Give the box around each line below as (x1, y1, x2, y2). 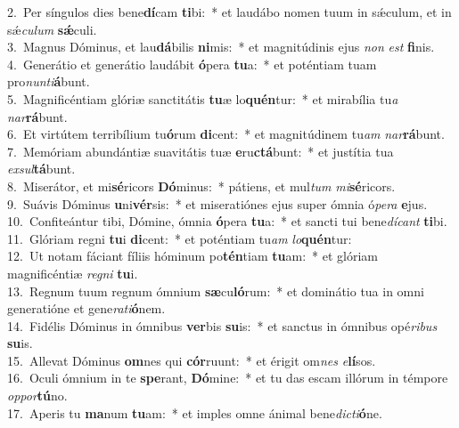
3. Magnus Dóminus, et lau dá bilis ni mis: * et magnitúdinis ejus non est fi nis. (7, 37, 435, 56)
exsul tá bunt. (7, 159, 76, 178)
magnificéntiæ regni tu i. (7, 263, 138, 282)
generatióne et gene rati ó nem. (7, 299, 166, 318)
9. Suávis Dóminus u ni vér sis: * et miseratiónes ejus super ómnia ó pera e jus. (7, 194, 428, 213)
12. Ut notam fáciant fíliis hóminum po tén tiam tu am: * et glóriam (7, 246, 378, 265)
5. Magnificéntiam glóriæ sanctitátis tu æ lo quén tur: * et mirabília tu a (7, 89, 398, 108)
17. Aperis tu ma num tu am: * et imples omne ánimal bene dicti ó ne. (7, 403, 382, 422)
